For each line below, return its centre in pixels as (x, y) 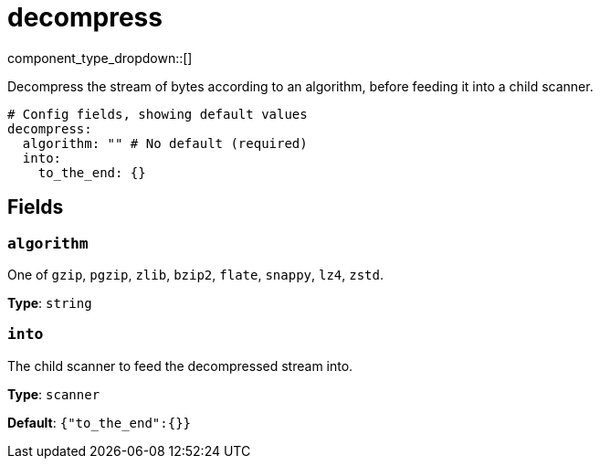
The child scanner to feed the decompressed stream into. (180, 365)
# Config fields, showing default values (158, 114)
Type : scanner (54, 394)
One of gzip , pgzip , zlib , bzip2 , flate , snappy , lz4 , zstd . (196, 274)
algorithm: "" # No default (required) (165, 143)
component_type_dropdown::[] (100, 58)
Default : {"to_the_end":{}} (99, 422)
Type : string (50, 302)
